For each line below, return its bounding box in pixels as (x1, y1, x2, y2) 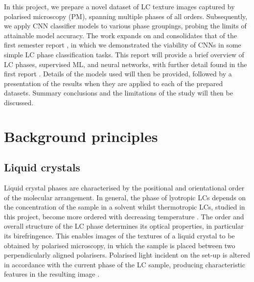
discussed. (4, 97, 34, 107)
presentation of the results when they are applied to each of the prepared (4, 78, 223, 88)
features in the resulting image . (4, 269, 100, 279)
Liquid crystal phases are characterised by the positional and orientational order (4, 183, 245, 193)
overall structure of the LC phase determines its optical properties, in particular (4, 221, 244, 231)
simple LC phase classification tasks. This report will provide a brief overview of (4, 49, 244, 59)
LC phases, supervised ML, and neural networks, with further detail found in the (4, 59, 247, 69)
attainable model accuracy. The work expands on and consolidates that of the (4, 30, 237, 40)
